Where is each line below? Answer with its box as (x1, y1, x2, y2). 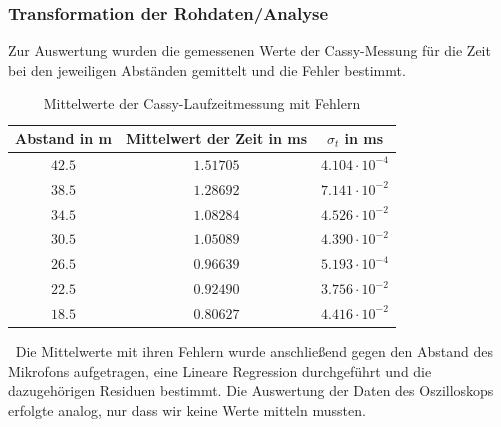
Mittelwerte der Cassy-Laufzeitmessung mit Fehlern (43, 93, 361, 114)
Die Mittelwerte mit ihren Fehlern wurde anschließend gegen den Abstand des (15, 341, 493, 361)
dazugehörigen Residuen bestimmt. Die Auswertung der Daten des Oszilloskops (8, 380, 494, 401)
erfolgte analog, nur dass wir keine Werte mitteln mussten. (8, 399, 366, 420)
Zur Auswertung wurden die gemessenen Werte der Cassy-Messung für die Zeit (8, 40, 491, 61)
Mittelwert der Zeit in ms (126, 128, 308, 148)
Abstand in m (15, 128, 112, 148)
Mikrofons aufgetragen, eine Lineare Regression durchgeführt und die (8, 360, 432, 381)
